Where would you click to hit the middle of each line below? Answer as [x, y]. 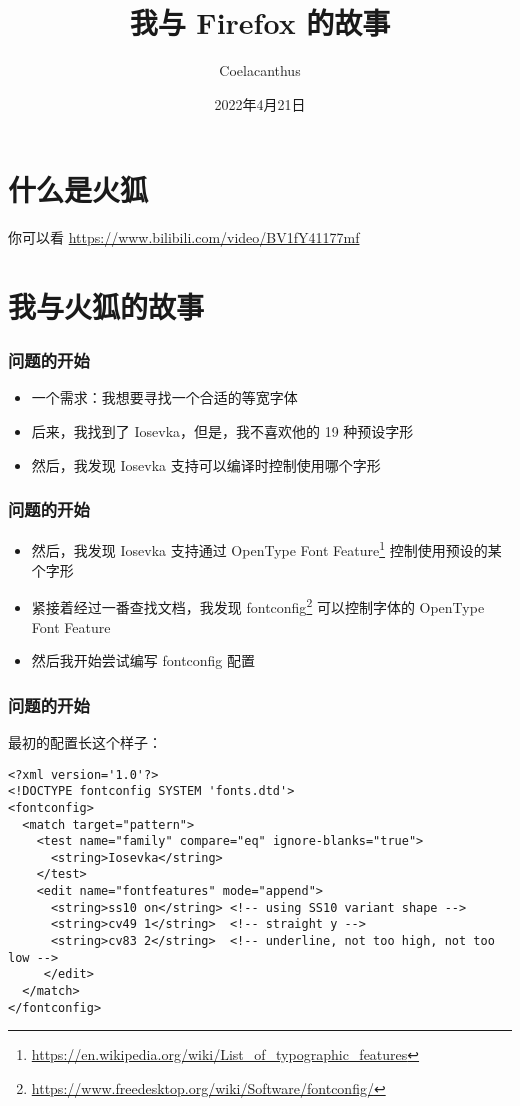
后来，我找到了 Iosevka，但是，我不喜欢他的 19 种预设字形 [222, 431]
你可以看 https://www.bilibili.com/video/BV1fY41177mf [184, 237]
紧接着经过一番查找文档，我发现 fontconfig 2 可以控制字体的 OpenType [258, 605]
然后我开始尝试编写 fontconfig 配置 [143, 660]
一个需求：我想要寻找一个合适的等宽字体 [164, 397]
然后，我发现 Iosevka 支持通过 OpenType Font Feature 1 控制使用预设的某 [266, 549]
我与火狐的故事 [106, 306]
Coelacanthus [260, 70]
